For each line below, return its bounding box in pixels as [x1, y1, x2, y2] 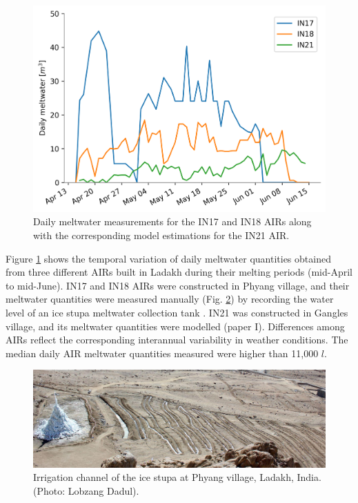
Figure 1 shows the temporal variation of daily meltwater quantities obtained [6, 251, 331, 265]
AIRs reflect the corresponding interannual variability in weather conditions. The [6, 332, 348, 347]
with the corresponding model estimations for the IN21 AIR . [33, 228, 290, 243]
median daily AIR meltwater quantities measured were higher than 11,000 [6, 345, 319, 360]
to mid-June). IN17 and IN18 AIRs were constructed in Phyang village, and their [6, 278, 350, 292]
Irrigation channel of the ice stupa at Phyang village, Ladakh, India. [33, 470, 321, 484]
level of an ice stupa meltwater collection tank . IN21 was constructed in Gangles [6, 305, 348, 319]
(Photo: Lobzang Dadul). [33, 483, 139, 497]
